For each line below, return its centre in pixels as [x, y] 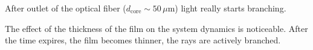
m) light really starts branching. [227, 8]
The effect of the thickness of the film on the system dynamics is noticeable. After [156, 28]
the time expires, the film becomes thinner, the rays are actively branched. [143, 40]
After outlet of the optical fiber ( [66, 8]
